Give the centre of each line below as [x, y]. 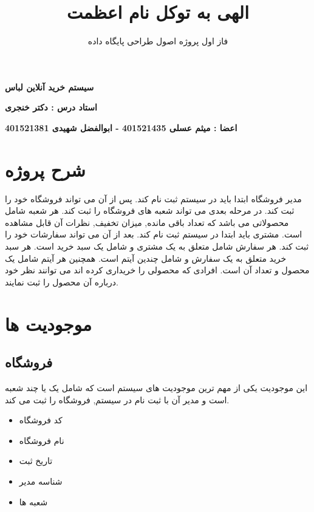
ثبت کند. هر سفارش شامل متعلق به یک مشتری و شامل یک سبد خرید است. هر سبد [157, 246]
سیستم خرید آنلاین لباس [49, 87]
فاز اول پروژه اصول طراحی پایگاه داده [158, 41]
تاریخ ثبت [36, 461]
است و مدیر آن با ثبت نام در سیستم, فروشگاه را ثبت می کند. [117, 399]
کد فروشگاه [41, 420]
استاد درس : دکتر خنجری [51, 107]
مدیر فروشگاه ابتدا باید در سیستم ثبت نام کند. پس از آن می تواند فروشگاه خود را [153, 198]
